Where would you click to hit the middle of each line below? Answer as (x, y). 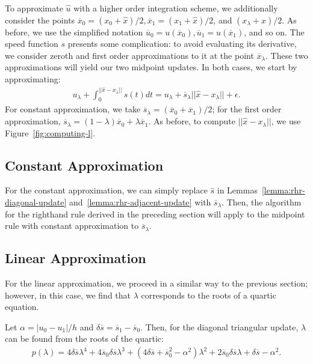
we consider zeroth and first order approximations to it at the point (129, 55)
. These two (287, 55)
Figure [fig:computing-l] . (50, 132)
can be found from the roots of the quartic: (84, 338)
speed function (32, 44)
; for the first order (247, 109)
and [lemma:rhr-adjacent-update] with (140, 202)
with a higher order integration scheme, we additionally (176, 8)
